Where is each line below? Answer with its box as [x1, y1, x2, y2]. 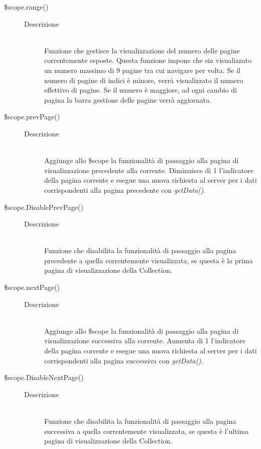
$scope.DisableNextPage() [4, 372, 84, 383]
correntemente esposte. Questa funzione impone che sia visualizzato [44, 55, 252, 65]
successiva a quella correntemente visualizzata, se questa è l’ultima [44, 425, 249, 436]
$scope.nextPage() [4, 282, 60, 292]
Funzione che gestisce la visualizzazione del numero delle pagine [44, 45, 240, 55]
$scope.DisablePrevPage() [4, 201, 83, 212]
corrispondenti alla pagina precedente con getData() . [44, 184, 206, 195]
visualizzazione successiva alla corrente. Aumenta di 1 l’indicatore [44, 335, 245, 346]
